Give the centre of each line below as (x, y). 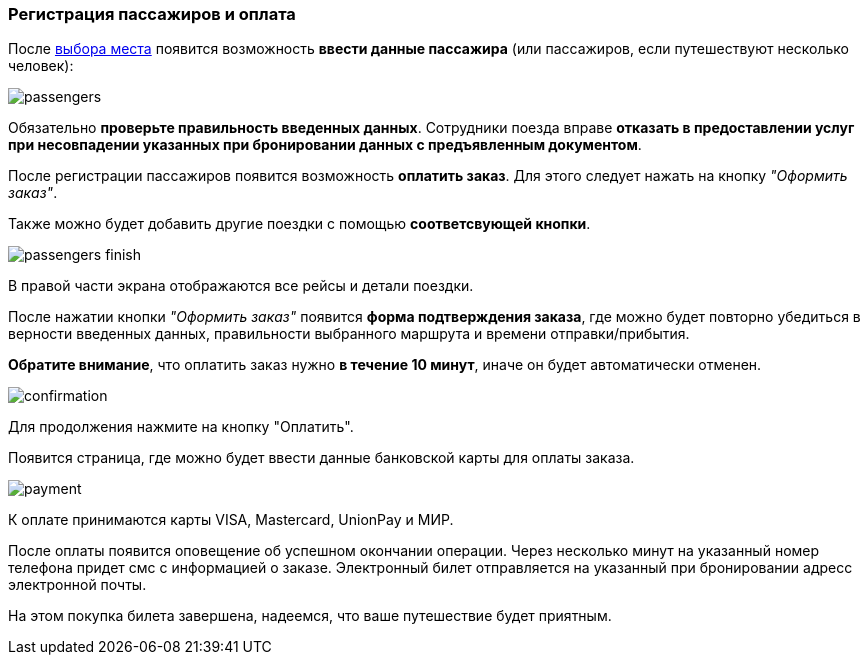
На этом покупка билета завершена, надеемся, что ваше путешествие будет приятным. (310, 616)
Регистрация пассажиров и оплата (152, 14)
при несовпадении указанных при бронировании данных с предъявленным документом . (325, 145)
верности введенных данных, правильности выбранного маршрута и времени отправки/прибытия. (349, 334)
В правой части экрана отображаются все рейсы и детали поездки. (241, 286)
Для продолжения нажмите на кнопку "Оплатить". (181, 427)
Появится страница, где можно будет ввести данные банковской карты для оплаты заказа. (321, 458)
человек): (41, 66)
